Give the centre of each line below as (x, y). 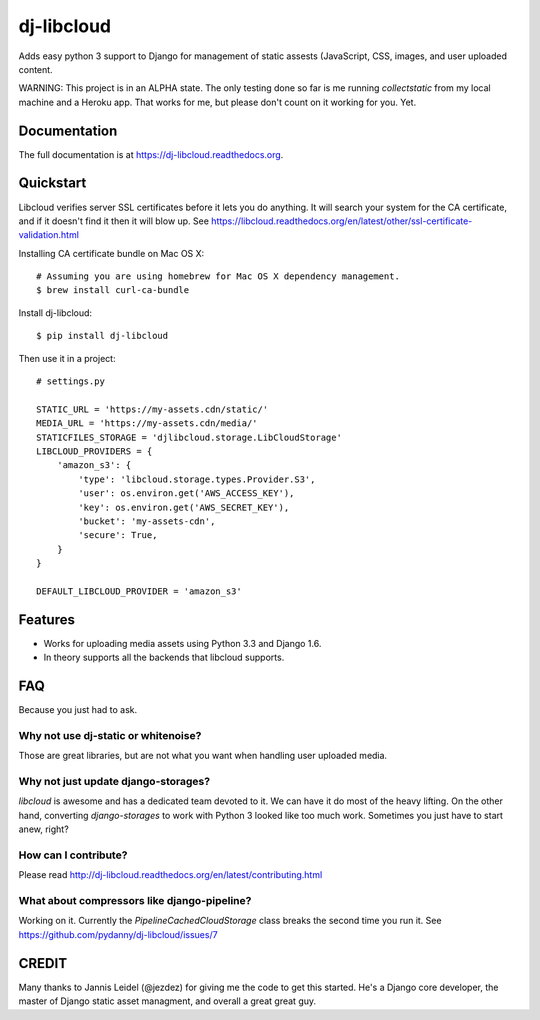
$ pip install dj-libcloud (102, 336)
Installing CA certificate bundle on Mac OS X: (111, 253)
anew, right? (43, 829)
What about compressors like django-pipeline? (135, 901)
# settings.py (70, 381)
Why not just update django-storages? (114, 782)
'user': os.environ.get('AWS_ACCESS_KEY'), (186, 493)
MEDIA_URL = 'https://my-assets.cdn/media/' (147, 423)
